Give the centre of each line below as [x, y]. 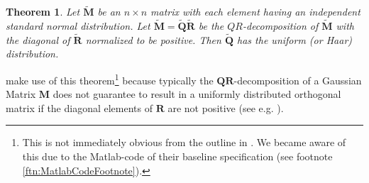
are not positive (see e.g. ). [226, 107]
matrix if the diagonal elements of [79, 107]
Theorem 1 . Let [43, 12]
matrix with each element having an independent [255, 12]
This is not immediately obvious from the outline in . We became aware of [184, 142]
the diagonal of [38, 39]
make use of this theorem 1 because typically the [110, 79]
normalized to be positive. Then [153, 39]
